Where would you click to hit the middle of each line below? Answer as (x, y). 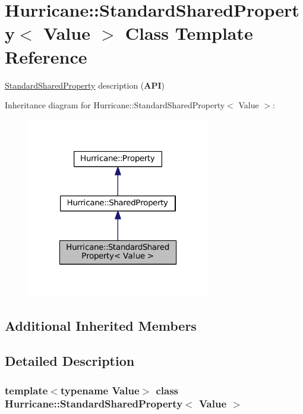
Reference (46, 56)
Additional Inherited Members (101, 326)
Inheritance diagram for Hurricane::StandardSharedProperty (115, 105)
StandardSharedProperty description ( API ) (85, 85)
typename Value (100, 390)
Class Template (189, 33)
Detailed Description (70, 361)
